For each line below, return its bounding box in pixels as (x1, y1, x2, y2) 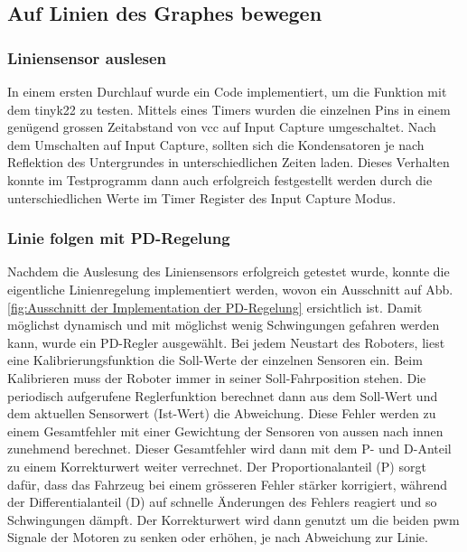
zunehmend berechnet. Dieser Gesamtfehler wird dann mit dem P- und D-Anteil (7, 439, 452, 458)
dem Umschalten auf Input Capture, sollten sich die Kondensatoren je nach (7, 135, 425, 154)
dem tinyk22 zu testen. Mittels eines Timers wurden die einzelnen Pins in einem (7, 99, 451, 118)
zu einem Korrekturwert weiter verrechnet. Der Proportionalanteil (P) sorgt (7, 456, 426, 475)
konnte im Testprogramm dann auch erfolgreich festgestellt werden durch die (7, 170, 433, 189)
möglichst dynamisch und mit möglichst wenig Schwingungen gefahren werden (7, 315, 440, 334)
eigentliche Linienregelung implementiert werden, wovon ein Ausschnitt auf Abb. (7, 279, 453, 298)
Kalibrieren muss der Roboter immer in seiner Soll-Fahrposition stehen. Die (7, 368, 426, 387)
